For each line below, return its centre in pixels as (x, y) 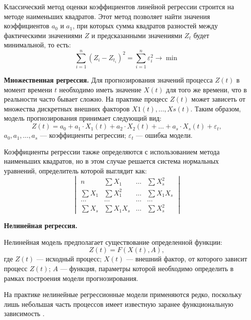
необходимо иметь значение (100, 89)
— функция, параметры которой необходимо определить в (147, 268)
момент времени (28, 89)
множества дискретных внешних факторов (67, 108)
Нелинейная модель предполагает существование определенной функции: (113, 242)
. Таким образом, (216, 108)
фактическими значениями (43, 35)
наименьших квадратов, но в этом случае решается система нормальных (112, 161)
